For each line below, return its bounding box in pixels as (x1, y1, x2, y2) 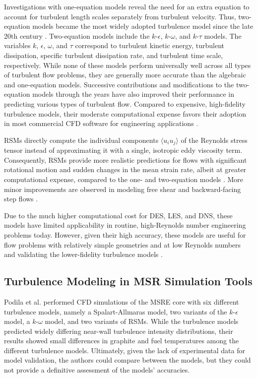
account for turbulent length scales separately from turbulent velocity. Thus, (4, 11, 236, 21)
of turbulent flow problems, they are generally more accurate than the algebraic (4, 69, 246, 80)
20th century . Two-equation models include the (4, 30, 150, 41)
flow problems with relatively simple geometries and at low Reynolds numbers (4, 239, 241, 250)
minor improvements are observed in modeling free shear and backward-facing (4, 184, 241, 194)
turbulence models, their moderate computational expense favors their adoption (4, 108, 247, 119)
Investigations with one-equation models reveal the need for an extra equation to (4, 1, 250, 11)
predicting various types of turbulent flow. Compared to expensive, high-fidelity (4, 98, 246, 109)
